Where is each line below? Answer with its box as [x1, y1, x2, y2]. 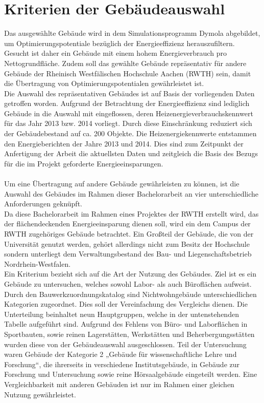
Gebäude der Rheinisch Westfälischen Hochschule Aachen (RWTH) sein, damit [4, 68, 251, 78]
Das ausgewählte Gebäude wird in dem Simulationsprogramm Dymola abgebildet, [4, 28, 260, 38]
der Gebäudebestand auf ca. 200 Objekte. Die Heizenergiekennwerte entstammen [4, 128, 257, 139]
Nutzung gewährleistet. [4, 389, 76, 399]
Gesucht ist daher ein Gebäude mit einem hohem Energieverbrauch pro [4, 48, 227, 58]
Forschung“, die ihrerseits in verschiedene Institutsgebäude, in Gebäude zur [4, 358, 240, 369]
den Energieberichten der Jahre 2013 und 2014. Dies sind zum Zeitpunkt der [4, 138, 244, 149]
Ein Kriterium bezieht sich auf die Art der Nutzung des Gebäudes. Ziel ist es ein [4, 268, 256, 279]
